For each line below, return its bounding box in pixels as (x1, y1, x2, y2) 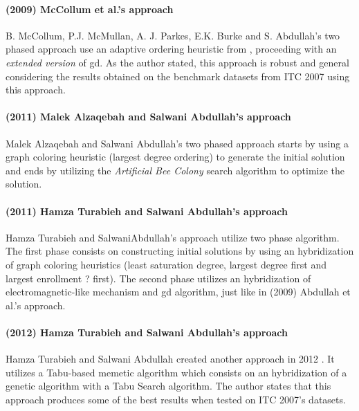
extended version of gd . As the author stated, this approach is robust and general (6, 55, 349, 69)
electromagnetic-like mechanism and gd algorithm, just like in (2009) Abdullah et (6, 284, 351, 299)
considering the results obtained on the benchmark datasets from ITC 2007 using (6, 68, 350, 83)
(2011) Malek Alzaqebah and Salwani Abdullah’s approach (6, 109, 291, 124)
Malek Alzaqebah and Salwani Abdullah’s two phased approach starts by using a (6, 136, 349, 150)
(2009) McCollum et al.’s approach (6, 1, 174, 16)
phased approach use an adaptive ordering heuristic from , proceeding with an (6, 42, 337, 56)
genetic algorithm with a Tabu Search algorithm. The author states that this (6, 378, 331, 393)
